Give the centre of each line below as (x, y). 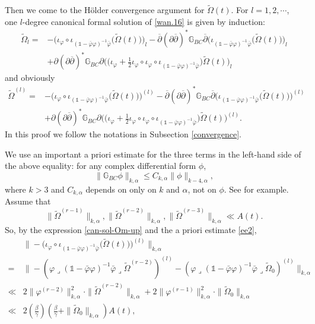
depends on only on (121, 189)
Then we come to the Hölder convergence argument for (105, 10)
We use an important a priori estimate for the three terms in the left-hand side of (153, 154)
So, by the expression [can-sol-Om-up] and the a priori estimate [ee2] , (131, 230)
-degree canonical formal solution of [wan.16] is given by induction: (144, 21)
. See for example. (256, 189)
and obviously (30, 78)
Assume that (28, 201)
